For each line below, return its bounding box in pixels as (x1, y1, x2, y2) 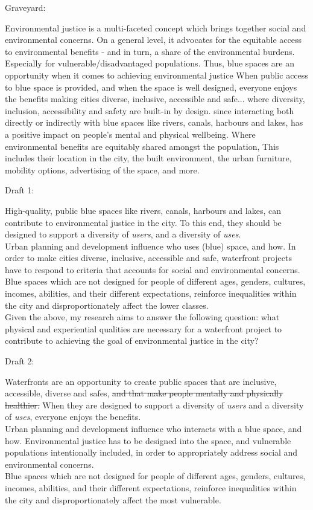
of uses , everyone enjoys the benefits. (5, 410, 141, 423)
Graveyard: (5, 1, 46, 13)
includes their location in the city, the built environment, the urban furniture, (5, 152, 292, 164)
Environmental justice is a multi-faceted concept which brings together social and (5, 21, 306, 34)
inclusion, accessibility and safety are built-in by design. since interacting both (5, 104, 294, 117)
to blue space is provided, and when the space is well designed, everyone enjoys (5, 80, 297, 93)
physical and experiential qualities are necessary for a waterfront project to (5, 322, 282, 335)
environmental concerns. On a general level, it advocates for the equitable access (5, 33, 302, 46)
